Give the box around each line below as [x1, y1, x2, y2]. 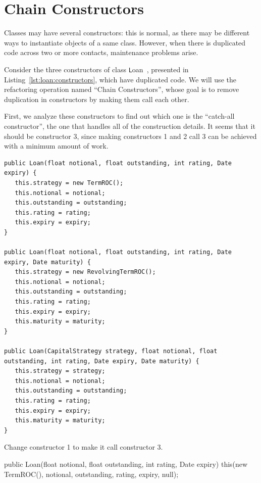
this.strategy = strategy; [15, 367, 106, 375]
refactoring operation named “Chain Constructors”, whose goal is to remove [4, 84, 239, 94]
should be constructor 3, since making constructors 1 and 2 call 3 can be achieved [4, 130, 257, 141]
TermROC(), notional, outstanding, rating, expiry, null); [4, 468, 179, 479]
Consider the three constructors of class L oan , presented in [4, 64, 189, 74]
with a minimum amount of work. [4, 140, 109, 151]
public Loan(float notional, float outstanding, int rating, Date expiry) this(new [4, 458, 248, 469]
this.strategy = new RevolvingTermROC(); [15, 268, 156, 276]
